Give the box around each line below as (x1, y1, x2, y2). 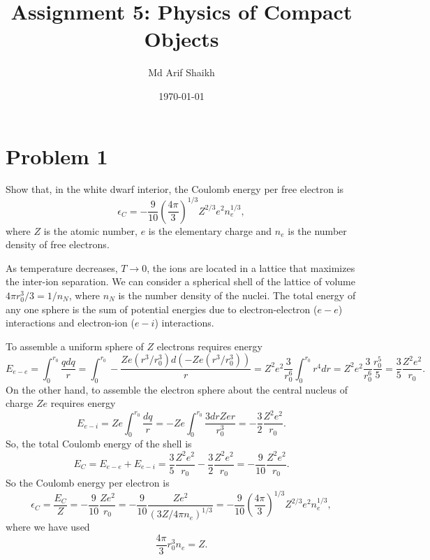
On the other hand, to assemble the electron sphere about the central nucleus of (6, 382, 348, 396)
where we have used (6, 519, 90, 534)
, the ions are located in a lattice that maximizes (147, 260, 355, 275)
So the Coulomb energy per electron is (6, 475, 170, 490)
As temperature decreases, (6, 260, 118, 275)
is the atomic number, (43, 223, 138, 238)
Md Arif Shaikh (148, 65, 215, 80)
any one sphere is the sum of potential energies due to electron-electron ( (6, 301, 318, 316)
